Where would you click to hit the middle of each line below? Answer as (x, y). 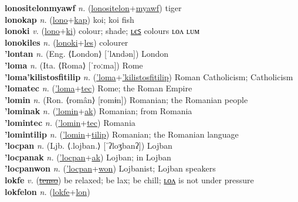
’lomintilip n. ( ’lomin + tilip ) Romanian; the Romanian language (122, 134)
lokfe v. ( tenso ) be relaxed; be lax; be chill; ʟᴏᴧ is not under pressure (129, 179)
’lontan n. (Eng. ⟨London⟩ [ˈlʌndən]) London (87, 54)
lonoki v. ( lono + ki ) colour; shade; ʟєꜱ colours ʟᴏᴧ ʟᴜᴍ (102, 31)
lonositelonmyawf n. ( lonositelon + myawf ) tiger (93, 8)
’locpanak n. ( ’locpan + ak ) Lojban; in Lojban (88, 157)
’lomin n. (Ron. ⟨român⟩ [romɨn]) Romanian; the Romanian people (126, 99)
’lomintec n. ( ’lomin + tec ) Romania (70, 122)
